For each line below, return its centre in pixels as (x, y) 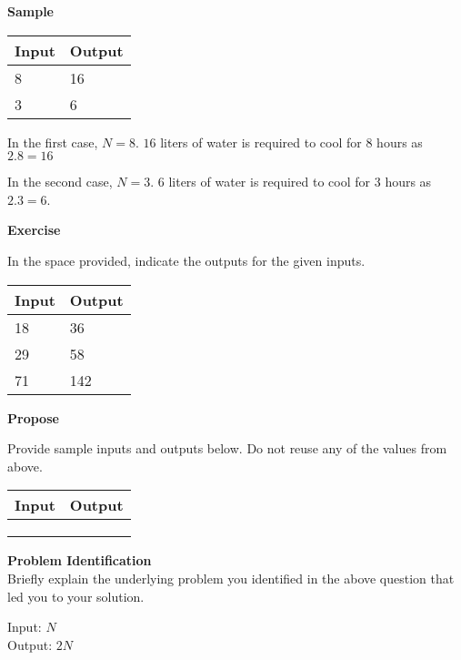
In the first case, (53, 142)
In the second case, (60, 182)
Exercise (34, 230)
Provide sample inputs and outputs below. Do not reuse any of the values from (227, 448)
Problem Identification (80, 560)
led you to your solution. (76, 596)
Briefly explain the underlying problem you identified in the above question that (231, 578)
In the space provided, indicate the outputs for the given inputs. (186, 260)
